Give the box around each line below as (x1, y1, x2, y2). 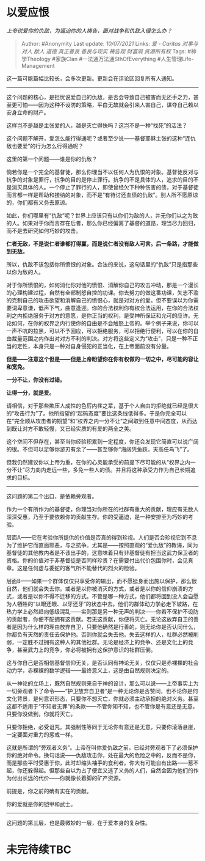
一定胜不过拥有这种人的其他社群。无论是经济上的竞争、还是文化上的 (16, 638, 188, 645)
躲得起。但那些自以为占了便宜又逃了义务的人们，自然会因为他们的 (27, 766, 193, 774)
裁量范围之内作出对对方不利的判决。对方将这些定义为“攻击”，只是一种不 (11, 334, 193, 342)
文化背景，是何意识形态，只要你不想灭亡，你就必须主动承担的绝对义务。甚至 (6, 695, 199, 702)
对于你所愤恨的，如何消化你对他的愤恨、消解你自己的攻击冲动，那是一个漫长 (6, 281, 199, 288)
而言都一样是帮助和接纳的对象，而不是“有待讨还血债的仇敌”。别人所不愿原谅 (6, 191, 198, 199)
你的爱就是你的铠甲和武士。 (6, 800, 76, 807)
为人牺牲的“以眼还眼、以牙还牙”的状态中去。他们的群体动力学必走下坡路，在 (6, 600, 198, 607)
